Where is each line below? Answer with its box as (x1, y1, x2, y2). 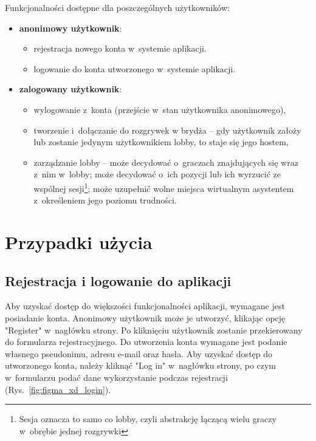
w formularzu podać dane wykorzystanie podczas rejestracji (5, 371, 228, 383)
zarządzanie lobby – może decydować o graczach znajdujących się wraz (33, 156, 298, 168)
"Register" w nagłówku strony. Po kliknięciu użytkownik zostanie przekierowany (5, 323, 303, 336)
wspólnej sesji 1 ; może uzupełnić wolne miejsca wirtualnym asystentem (33, 180, 294, 194)
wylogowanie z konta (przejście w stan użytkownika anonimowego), (33, 103, 286, 115)
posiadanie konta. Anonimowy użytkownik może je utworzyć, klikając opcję (5, 311, 286, 324)
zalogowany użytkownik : (19, 83, 122, 95)
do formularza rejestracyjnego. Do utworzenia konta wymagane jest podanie (5, 335, 287, 348)
